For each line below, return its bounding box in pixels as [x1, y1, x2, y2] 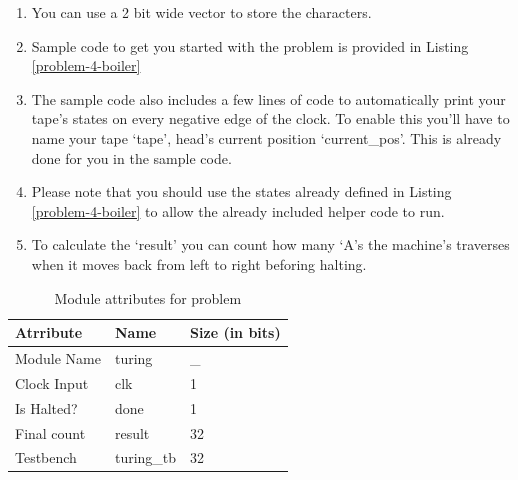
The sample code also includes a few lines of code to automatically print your [31, 88, 506, 109]
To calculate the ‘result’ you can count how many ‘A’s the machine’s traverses [31, 234, 510, 255]
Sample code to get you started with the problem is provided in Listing [31, 35, 469, 56]
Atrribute [15, 322, 83, 343]
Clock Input [15, 372, 89, 393]
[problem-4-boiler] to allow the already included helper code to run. [31, 200, 445, 221]
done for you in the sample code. [31, 147, 232, 168]
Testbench [15, 447, 77, 468]
